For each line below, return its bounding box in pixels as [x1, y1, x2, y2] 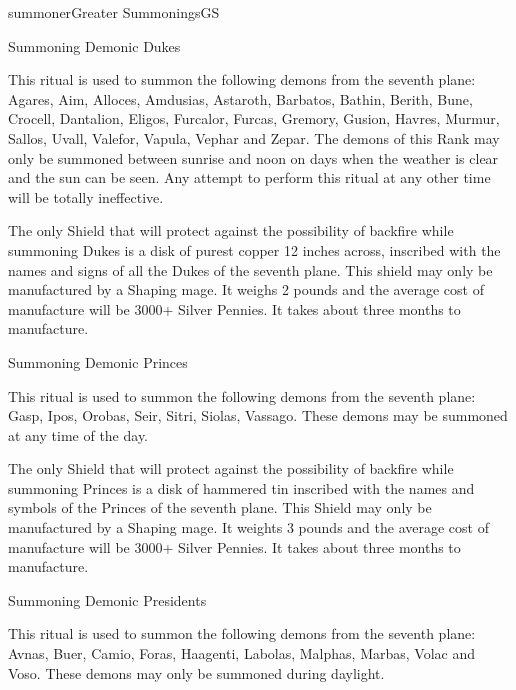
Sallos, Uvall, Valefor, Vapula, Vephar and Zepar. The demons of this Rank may [8, 127, 500, 148]
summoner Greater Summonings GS [8, 2, 220, 22]
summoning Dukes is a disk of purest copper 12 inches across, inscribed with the [8, 239, 501, 260]
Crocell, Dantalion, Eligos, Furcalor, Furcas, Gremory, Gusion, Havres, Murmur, [8, 108, 500, 129]
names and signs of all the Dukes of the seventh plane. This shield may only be [8, 259, 493, 280]
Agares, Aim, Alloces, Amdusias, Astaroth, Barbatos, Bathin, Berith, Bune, [8, 88, 473, 109]
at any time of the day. [8, 424, 148, 445]
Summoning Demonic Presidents [8, 589, 207, 610]
